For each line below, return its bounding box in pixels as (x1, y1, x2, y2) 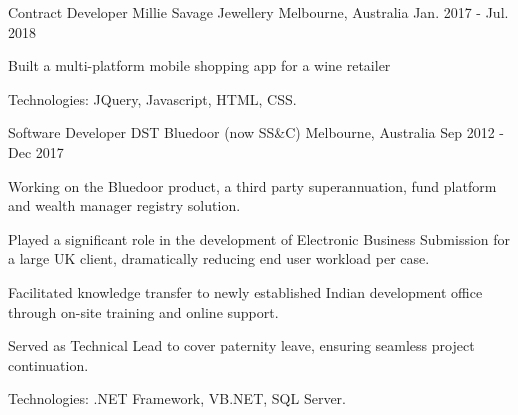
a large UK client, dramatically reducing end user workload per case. (8, 248, 430, 269)
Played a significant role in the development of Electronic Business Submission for (8, 228, 511, 249)
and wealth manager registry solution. (8, 195, 241, 216)
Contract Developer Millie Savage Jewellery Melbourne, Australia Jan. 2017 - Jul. (8, 2, 509, 22)
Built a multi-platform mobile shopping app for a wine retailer (8, 55, 391, 76)
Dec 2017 (8, 141, 64, 162)
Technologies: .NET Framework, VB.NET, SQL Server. (8, 388, 346, 409)
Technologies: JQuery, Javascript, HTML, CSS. (8, 88, 297, 109)
